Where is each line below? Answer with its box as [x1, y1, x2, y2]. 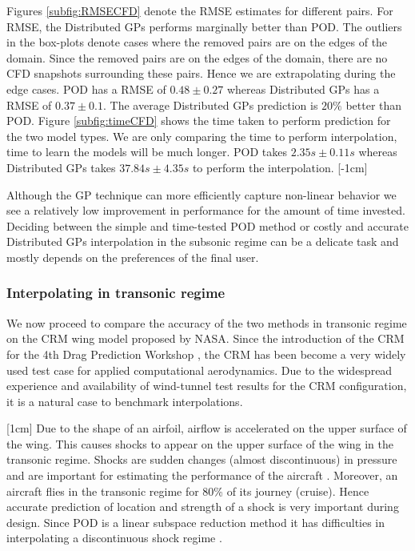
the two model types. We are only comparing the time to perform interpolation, [6, 127, 397, 144]
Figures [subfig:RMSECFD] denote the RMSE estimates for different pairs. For [6, 2, 393, 18]
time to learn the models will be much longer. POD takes [6, 143, 287, 160]
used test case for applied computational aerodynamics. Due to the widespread [6, 361, 393, 378]
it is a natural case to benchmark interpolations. [6, 392, 243, 409]
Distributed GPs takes [6, 159, 116, 175]
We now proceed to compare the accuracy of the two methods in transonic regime [6, 314, 407, 331]
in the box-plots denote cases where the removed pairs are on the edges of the [6, 34, 388, 50]
